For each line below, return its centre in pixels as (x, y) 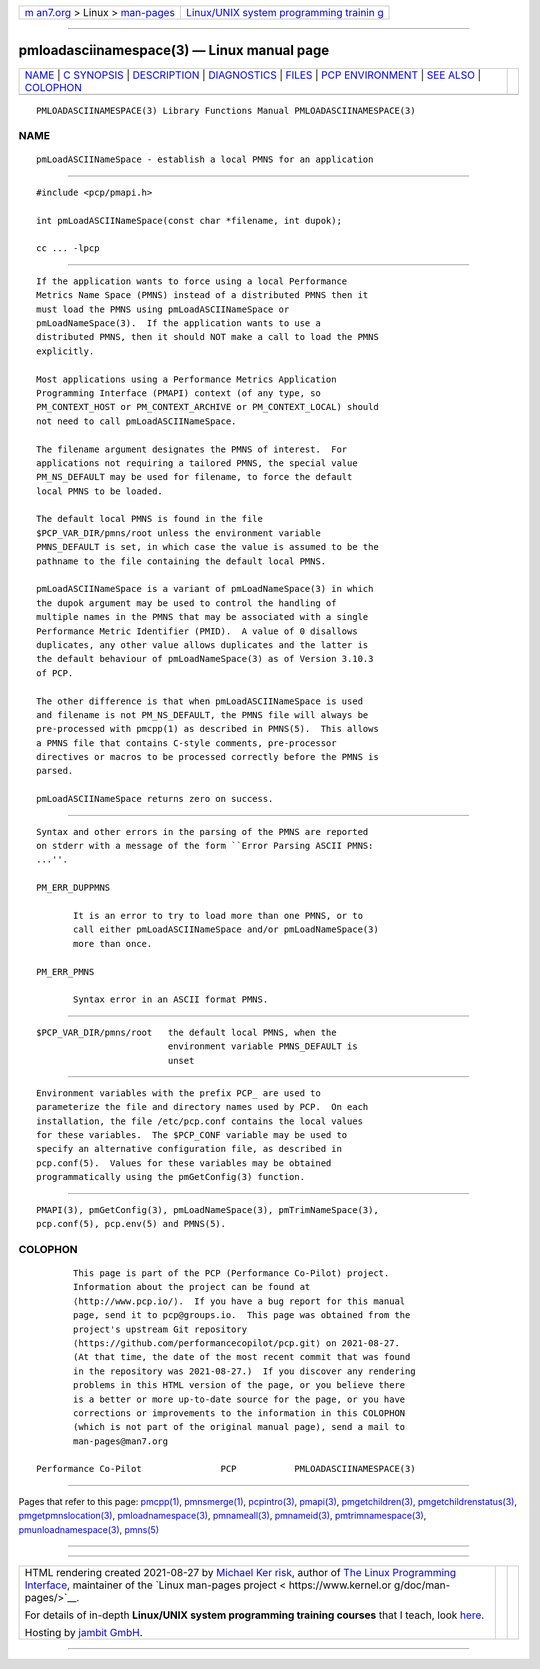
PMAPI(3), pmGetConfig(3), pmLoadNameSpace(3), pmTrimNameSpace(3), (207, 1209)
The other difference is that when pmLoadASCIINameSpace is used (200, 701)
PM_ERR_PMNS (65, 971)
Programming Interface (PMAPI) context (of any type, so (179, 393)
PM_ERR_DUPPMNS (73, 888)
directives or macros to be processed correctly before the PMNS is (207, 757)
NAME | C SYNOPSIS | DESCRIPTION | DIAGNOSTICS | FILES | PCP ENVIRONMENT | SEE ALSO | (253, 75)
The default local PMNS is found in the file (150, 519)
